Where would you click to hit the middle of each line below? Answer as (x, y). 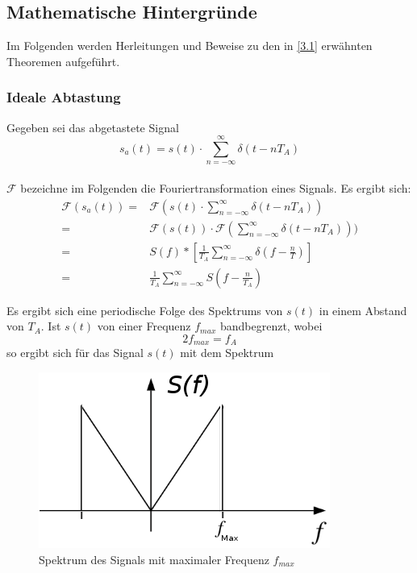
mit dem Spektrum (227, 353)
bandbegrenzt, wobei (271, 326)
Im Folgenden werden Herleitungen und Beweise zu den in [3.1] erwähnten (190, 46)
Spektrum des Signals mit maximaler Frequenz (154, 559)
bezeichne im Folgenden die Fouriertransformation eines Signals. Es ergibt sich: (216, 187)
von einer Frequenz (144, 326)
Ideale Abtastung (64, 97)
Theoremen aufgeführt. (63, 61)
